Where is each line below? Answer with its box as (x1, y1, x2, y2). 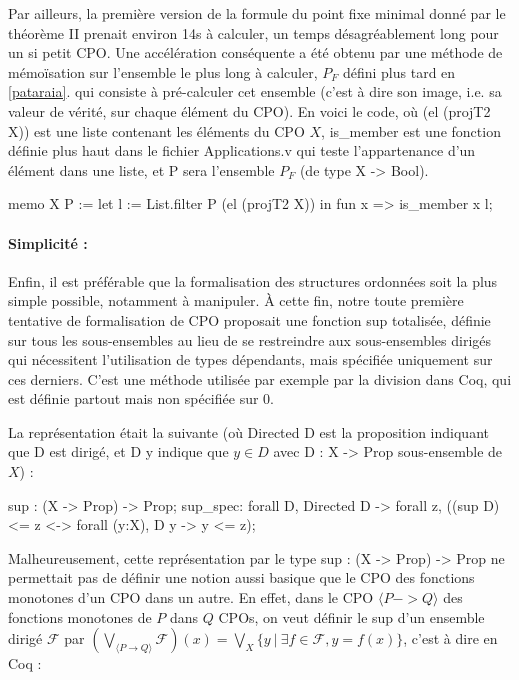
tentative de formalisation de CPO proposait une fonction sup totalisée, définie (8, 309, 491, 330)
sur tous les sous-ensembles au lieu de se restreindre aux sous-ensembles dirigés (8, 329, 492, 350)
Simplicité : (8, 232, 88, 253)
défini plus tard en (342, 61, 456, 82)
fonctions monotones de (8, 606, 152, 627)
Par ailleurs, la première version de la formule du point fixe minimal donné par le (8, 3, 506, 23)
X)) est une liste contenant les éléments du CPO (8, 120, 305, 141)
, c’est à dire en (403, 628, 498, 649)
